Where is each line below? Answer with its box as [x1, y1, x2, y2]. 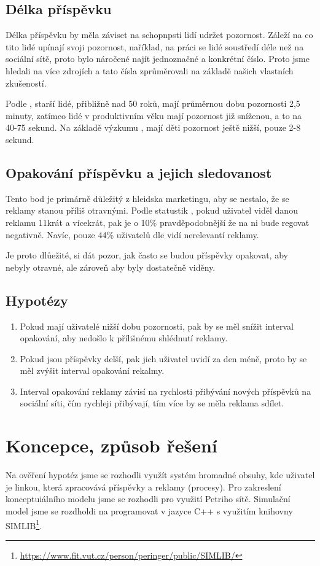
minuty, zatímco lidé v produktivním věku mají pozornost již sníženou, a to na [6, 109, 302, 122]
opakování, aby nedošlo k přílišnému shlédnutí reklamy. [20, 331, 228, 344]
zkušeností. [6, 76, 47, 89]
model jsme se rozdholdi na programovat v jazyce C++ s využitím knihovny [6, 504, 293, 517]
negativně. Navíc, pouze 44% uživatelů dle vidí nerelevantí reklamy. [6, 228, 259, 241]
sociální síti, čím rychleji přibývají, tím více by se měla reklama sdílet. [20, 397, 284, 409]
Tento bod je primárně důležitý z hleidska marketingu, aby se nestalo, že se [6, 192, 289, 204]
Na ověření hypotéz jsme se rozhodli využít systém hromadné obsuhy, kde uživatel [6, 468, 315, 481]
